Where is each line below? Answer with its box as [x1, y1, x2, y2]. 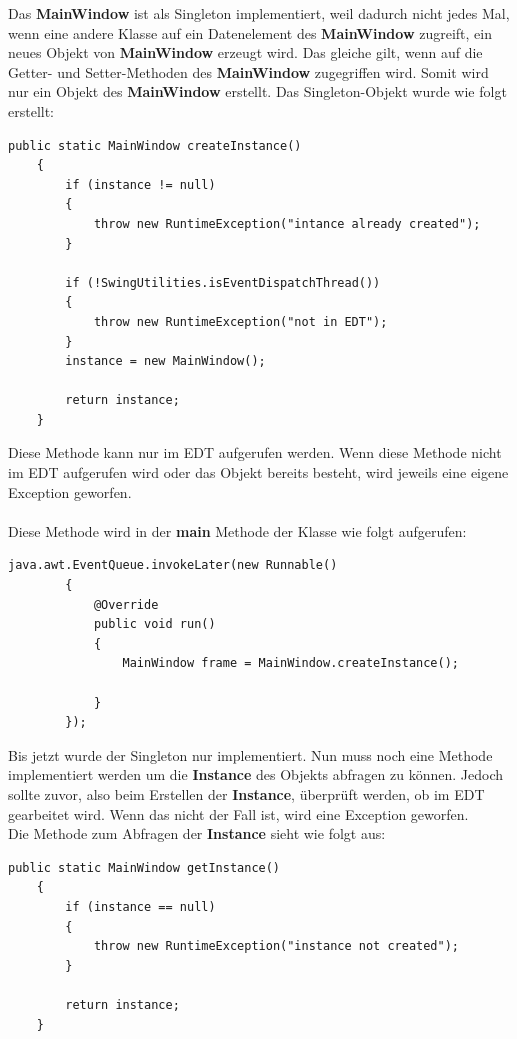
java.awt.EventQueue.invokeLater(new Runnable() [8, 558, 338, 573]
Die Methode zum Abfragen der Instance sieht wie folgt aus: [8, 823, 386, 844]
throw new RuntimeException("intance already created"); [93, 216, 481, 231]
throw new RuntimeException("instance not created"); [93, 939, 460, 954]
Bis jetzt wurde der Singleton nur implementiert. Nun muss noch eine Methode [8, 744, 493, 765]
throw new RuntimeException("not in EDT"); [93, 314, 388, 329]
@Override [93, 597, 159, 612]
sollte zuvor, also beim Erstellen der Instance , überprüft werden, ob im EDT [8, 783, 485, 804]
